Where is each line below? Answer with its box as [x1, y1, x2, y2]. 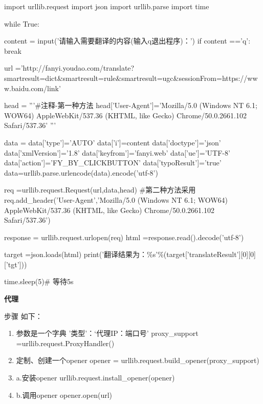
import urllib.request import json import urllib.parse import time [4, 1, 209, 11]
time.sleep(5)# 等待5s [4, 276, 74, 287]
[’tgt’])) [4, 259, 27, 269]
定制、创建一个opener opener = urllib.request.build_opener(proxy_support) [16, 355, 259, 366]
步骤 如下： [4, 310, 42, 321]
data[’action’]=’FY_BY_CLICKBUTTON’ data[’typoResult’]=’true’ [4, 157, 222, 168]
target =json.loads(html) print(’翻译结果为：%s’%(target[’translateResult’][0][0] [4, 249, 256, 260]
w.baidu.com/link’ [4, 82, 61, 93]
